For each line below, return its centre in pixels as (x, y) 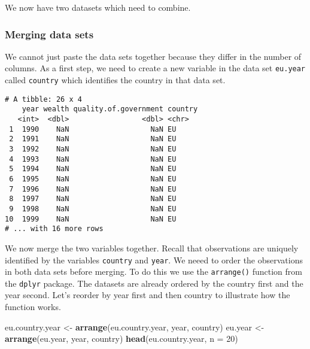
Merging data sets (49, 34)
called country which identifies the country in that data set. (115, 80)
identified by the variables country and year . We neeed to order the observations (154, 260)
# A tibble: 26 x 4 (43, 99)
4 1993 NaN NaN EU (93, 159)
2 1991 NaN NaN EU (93, 139)
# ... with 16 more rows (54, 229)
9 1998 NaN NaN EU (93, 209)
